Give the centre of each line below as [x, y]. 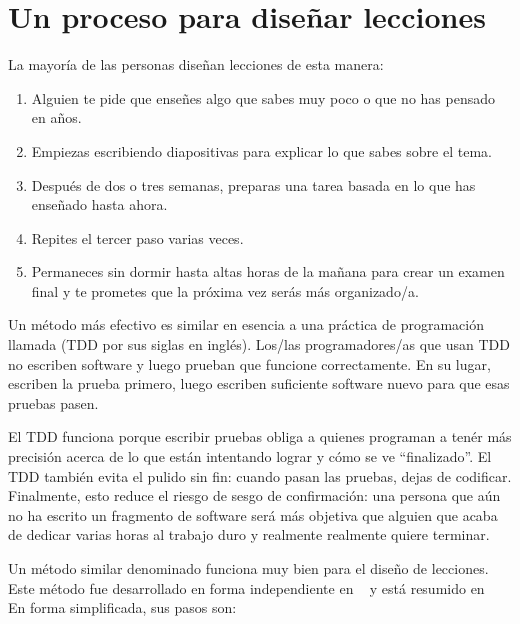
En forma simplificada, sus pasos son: [122, 607]
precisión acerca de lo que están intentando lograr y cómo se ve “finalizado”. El [250, 456]
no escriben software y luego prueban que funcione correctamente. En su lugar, [249, 363]
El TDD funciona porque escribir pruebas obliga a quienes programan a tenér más [260, 436]
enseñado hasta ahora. [99, 204]
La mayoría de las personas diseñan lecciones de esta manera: [196, 64]
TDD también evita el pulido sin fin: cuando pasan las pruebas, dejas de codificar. [260, 475]
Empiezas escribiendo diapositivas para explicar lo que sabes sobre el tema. [261, 150]
